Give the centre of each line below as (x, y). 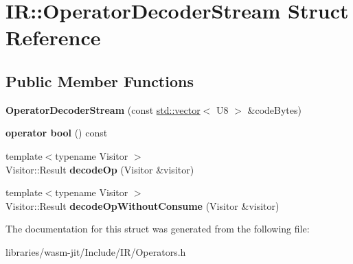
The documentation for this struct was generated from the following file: (158, 229)
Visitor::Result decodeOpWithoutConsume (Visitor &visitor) (143, 205)
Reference (53, 37)
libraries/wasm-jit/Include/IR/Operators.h (96, 251)
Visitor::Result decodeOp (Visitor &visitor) (100, 169)
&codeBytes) (274, 109)
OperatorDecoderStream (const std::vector (103, 109)
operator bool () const (57, 133)
